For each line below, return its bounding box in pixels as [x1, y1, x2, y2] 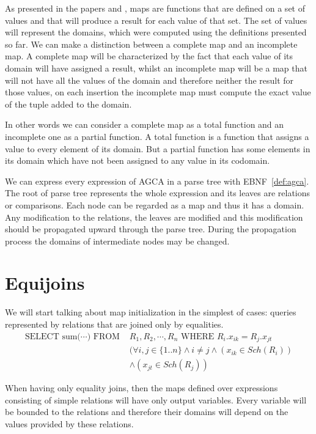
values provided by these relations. [5, 417, 134, 430]
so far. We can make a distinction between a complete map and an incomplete [5, 37, 298, 50]
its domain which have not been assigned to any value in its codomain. [5, 154, 270, 167]
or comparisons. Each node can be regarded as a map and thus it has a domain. [5, 198, 304, 211]
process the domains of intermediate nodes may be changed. [5, 234, 230, 247]
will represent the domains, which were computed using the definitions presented [5, 26, 307, 39]
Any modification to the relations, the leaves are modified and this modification [5, 210, 303, 223]
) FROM [87, 332, 120, 341]
